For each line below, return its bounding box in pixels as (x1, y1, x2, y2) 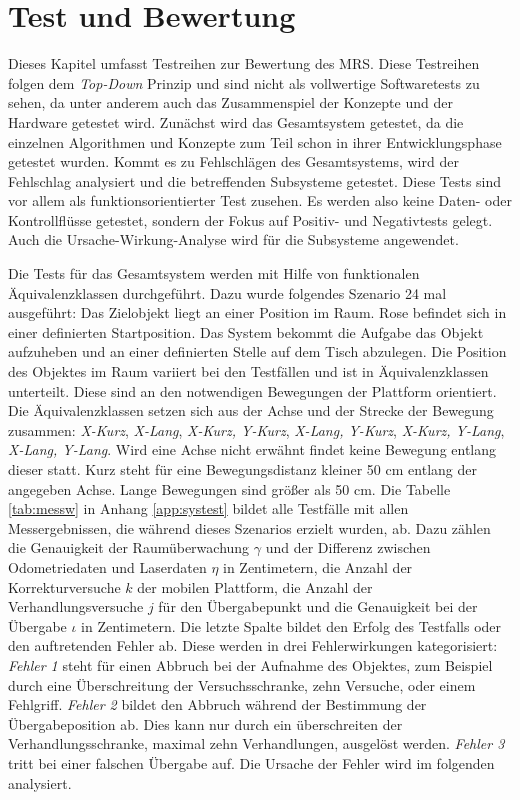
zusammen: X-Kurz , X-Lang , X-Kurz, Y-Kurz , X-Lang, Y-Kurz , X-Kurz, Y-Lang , (8, 419, 505, 440)
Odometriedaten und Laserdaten (8, 556, 207, 577)
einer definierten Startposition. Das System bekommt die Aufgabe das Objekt (8, 321, 484, 342)
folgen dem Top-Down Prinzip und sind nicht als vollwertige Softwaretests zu (8, 72, 480, 93)
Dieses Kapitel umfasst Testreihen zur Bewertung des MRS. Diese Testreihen (8, 53, 480, 74)
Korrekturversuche (8, 576, 121, 597)
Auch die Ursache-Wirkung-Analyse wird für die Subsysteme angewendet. (8, 229, 459, 250)
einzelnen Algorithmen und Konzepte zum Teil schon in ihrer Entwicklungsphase (8, 131, 502, 152)
